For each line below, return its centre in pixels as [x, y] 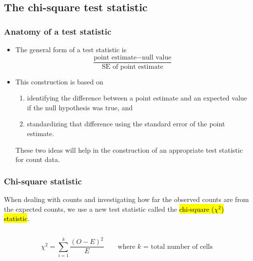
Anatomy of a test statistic [58, 31]
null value [157, 57]
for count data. [38, 159]
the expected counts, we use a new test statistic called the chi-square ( [109, 209]
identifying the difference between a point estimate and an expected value [137, 98]
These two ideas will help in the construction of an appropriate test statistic [129, 150]
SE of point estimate [132, 67]
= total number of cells [178, 247]
